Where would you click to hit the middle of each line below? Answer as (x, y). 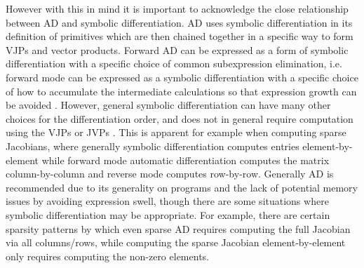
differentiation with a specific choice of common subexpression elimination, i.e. (174, 63)
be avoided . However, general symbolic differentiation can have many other (168, 105)
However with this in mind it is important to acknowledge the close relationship (177, 8)
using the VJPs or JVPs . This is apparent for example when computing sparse (176, 132)
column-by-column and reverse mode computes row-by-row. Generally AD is (170, 174)
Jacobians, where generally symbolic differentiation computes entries (153, 146)
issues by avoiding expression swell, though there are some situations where (167, 201)
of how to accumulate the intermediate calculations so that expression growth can (181, 91)
